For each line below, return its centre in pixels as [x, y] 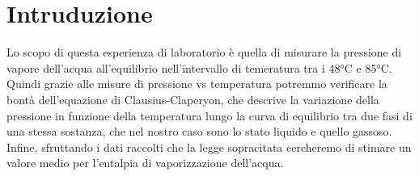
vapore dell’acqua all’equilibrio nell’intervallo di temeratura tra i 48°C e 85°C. [199, 67]
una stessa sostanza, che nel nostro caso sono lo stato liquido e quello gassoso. [199, 131]
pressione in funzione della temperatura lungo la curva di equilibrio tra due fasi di [209, 115]
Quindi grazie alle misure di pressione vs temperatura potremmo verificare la [197, 84]
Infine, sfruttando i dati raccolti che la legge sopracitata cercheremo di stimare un [209, 147]
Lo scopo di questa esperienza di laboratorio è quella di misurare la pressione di [204, 52]
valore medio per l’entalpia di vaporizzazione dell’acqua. [145, 163]
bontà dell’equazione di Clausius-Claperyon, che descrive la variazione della [193, 99]
